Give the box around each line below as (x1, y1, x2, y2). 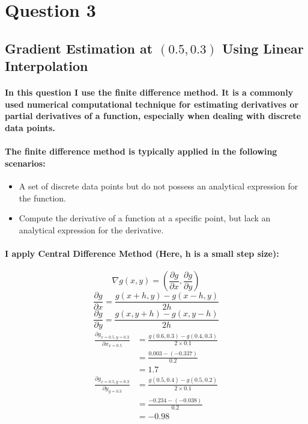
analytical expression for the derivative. (19, 223, 164, 236)
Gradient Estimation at (5, 38, 153, 57)
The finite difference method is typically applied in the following (5, 145, 277, 158)
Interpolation (5, 57, 88, 75)
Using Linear (222, 38, 304, 57)
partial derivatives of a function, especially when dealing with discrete (5, 109, 301, 122)
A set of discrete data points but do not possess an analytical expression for (19, 179, 298, 192)
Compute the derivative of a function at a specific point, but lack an (19, 212, 271, 224)
